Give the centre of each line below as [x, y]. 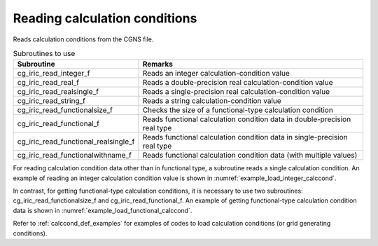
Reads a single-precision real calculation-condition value [236, 92]
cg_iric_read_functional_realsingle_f [76, 142]
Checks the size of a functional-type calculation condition [238, 110]
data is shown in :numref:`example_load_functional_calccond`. [103, 210]
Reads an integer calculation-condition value [216, 74]
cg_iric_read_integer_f [54, 74]
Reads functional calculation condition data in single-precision [245, 137]
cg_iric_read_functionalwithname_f [75, 156]
